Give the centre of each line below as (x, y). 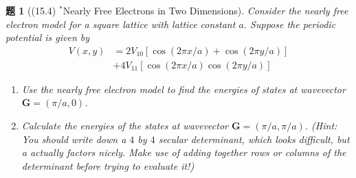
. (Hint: (321, 126)
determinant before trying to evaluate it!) (108, 165)
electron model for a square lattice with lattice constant (121, 24)
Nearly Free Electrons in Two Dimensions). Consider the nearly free (205, 10)
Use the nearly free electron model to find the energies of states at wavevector (183, 89)
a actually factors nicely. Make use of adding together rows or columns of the (184, 152)
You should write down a (74, 139)
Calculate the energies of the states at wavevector (125, 126)
